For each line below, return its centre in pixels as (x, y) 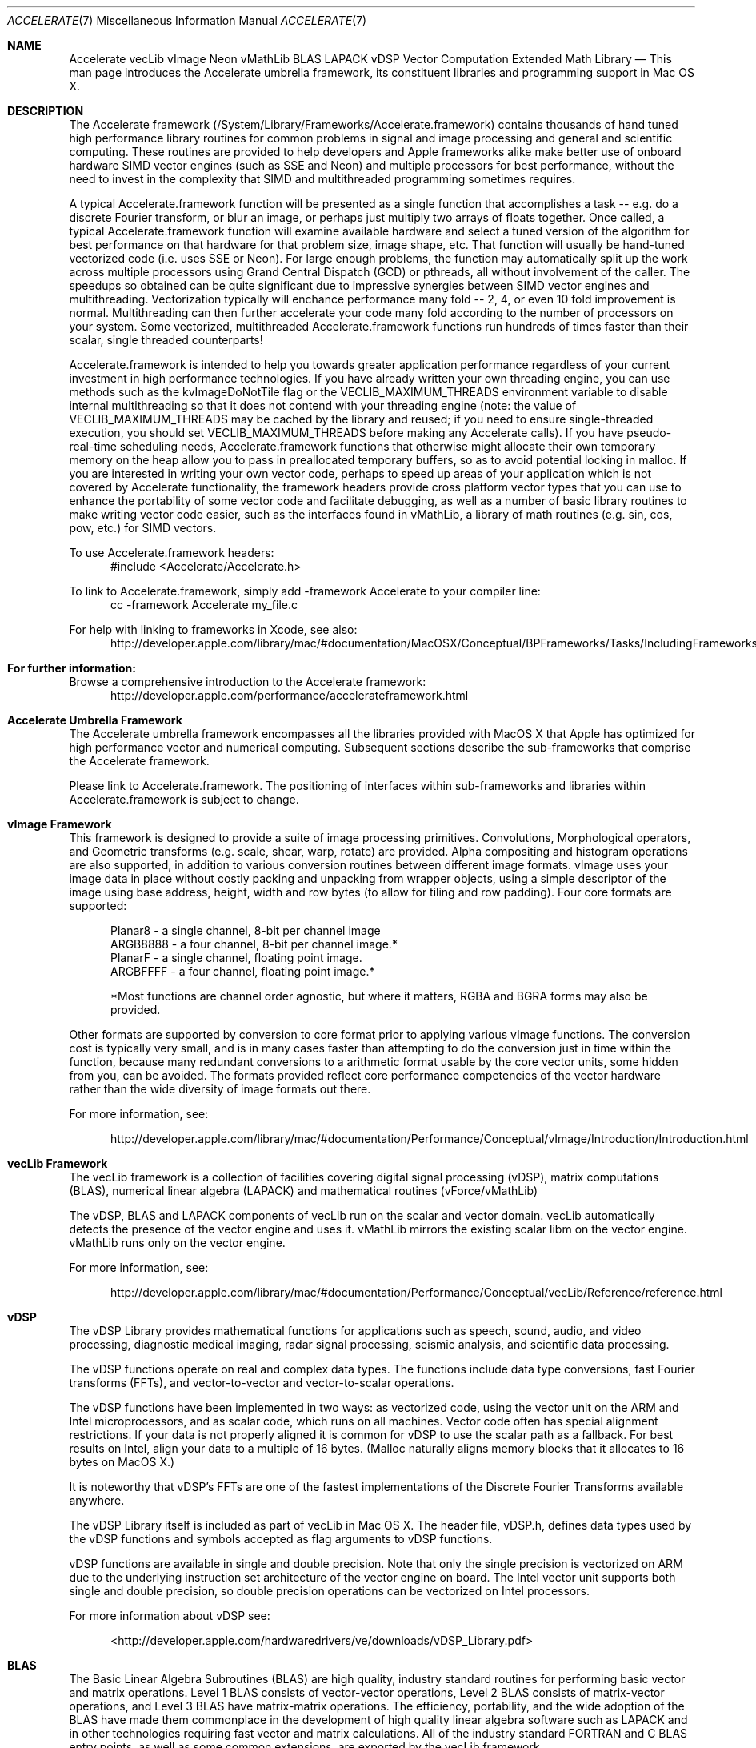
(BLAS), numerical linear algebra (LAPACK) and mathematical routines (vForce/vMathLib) (304, 1191)
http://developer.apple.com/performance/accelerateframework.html (290, 695)
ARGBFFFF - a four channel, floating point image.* (243, 971)
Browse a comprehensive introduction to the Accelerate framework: (248, 682)
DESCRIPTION (46, 111)
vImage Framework (60, 824)
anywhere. (97, 1500)
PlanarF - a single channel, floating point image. (236, 958)
